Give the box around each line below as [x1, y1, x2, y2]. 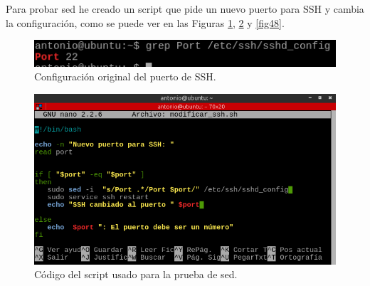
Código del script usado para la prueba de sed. [34, 267, 238, 282]
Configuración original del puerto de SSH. [34, 69, 216, 84]
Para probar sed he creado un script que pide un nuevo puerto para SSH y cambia [6, 1, 364, 16]
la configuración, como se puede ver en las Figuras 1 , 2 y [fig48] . [6, 15, 285, 30]
